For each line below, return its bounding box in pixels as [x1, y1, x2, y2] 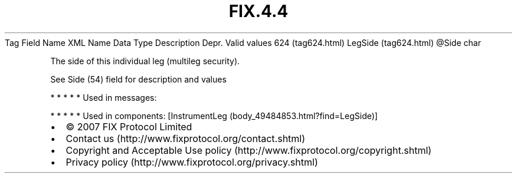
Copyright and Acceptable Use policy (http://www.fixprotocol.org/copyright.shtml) [66, 144, 432, 156]
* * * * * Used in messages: [50, 92, 157, 103]
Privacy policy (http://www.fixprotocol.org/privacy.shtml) [66, 156, 318, 168]
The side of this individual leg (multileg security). [50, 55, 240, 66]
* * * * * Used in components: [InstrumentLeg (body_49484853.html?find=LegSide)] [50, 110, 378, 121]
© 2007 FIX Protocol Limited [66, 120, 192, 133]
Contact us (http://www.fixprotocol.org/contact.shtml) [66, 132, 306, 144]
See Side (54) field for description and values [50, 74, 227, 84]
